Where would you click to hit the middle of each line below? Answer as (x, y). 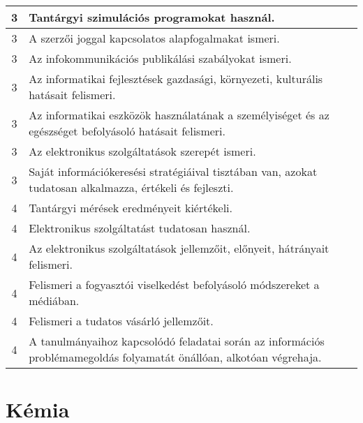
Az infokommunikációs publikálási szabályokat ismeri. (160, 58)
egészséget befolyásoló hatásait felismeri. (127, 131)
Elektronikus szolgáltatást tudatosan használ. (140, 228)
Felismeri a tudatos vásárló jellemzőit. (121, 321)
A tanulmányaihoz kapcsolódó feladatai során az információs (177, 341)
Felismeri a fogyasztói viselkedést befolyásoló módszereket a (174, 284)
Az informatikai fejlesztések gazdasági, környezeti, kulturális (176, 79)
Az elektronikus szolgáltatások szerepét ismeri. (142, 151)
